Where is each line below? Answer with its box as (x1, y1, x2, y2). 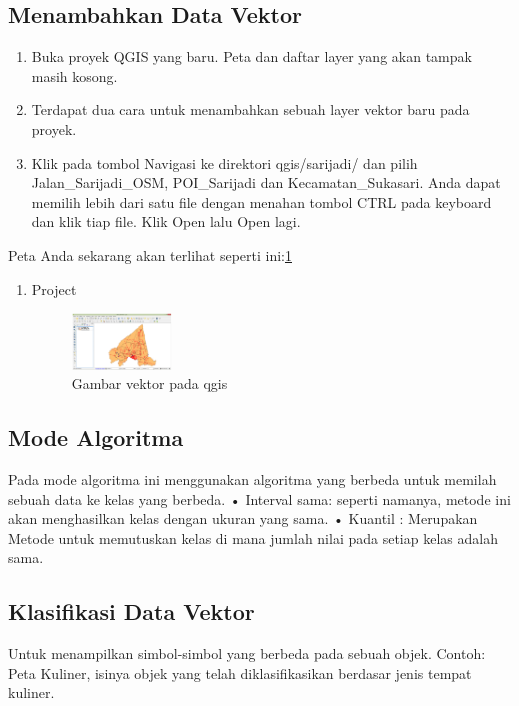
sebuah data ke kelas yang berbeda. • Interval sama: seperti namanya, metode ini (8, 488, 511, 509)
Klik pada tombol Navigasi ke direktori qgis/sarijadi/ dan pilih (31, 152, 418, 173)
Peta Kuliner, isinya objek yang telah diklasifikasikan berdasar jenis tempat (8, 662, 472, 683)
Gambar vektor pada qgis (71, 373, 228, 394)
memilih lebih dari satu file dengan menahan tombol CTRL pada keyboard (31, 191, 492, 212)
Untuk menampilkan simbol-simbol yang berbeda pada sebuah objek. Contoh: (8, 643, 486, 664)
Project (31, 278, 77, 299)
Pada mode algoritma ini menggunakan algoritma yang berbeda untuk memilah (8, 468, 497, 489)
